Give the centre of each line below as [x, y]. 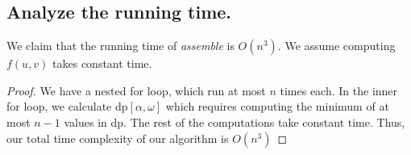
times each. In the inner [339, 90]
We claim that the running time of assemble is [120, 46]
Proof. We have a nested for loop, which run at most [136, 90]
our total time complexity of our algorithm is [118, 138]
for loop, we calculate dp [67, 106]
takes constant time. [102, 63]
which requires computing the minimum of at [277, 106]
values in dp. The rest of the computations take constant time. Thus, [235, 121]
